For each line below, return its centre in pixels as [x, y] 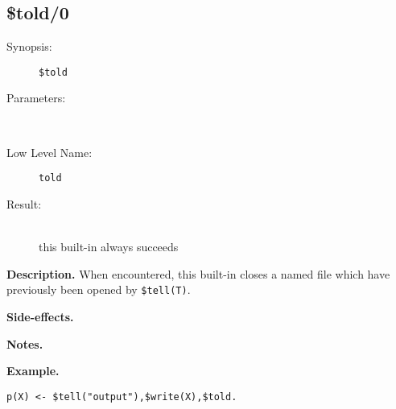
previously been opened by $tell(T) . [99, 289]
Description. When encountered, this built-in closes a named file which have [198, 273]
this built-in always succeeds [109, 247]
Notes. [25, 343]
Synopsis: [29, 46]
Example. [33, 371]
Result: [24, 203]
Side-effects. [40, 316]
